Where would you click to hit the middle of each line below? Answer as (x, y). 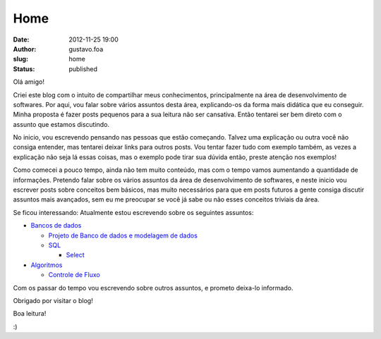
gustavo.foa (86, 49)
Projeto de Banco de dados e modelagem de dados (123, 235)
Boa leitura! (30, 314)
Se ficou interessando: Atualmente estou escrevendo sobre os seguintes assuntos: (133, 212)
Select (75, 255)
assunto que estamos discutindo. (61, 124)
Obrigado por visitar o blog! (53, 300)
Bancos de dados (56, 226)
